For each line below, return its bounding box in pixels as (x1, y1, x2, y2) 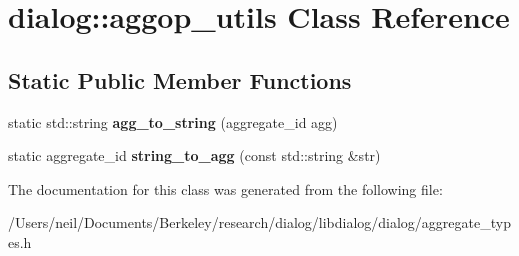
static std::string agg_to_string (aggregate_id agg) (8, 111, 338, 132)
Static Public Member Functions (8, 64, 352, 95)
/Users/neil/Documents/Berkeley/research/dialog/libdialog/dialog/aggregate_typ (8, 212, 511, 233)
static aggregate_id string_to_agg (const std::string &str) (8, 145, 381, 166)
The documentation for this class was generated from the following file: (8, 178, 443, 199)
